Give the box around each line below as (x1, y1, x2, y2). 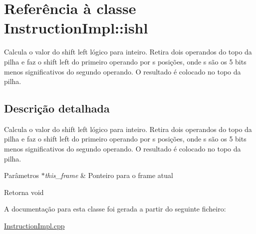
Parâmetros (4, 170, 39, 180)
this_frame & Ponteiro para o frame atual (44, 170, 173, 180)
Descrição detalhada (4, 100, 110, 116)
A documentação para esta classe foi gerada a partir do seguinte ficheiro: (4, 203, 226, 214)
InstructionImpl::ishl (4, 17, 148, 38)
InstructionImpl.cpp (4, 220, 65, 231)
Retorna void (4, 186, 44, 197)
